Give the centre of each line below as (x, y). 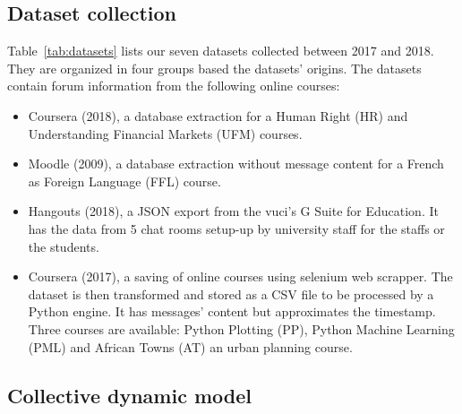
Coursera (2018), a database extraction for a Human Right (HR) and (218, 115)
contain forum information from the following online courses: (174, 86)
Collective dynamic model (129, 395)
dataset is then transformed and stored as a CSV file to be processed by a (231, 293)
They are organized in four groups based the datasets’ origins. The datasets (214, 68)
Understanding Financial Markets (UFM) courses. (165, 133)
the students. (64, 246)
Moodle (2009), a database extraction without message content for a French (236, 164)
